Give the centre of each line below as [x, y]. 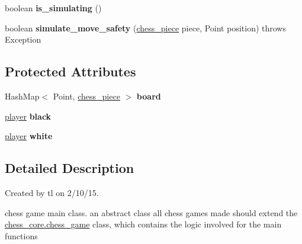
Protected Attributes [70, 71]
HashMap [22, 96]
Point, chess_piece [86, 96]
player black [28, 116]
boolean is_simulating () [53, 8]
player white [29, 136]
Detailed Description [70, 168]
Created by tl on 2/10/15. [52, 192]
